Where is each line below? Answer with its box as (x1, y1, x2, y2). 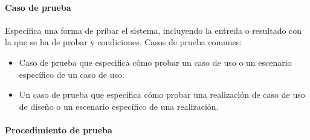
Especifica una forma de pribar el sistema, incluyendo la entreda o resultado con (5, 24, 302, 36)
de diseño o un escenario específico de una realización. (19, 100, 219, 112)
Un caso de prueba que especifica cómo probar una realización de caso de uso (19, 88, 305, 101)
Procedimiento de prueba (5, 123, 112, 136)
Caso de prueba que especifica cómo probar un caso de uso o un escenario (19, 56, 292, 68)
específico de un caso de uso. (19, 68, 124, 80)
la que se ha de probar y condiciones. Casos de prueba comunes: (5, 36, 242, 48)
